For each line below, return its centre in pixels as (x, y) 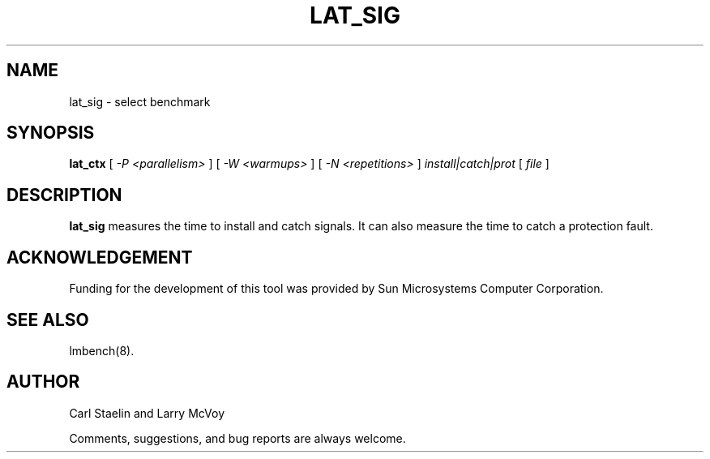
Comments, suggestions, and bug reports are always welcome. (237, 438)
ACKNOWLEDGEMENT (100, 257)
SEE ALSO (48, 320)
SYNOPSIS (51, 133)
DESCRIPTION (64, 195)
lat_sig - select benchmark (140, 101)
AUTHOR (43, 382)
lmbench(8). (102, 350)
